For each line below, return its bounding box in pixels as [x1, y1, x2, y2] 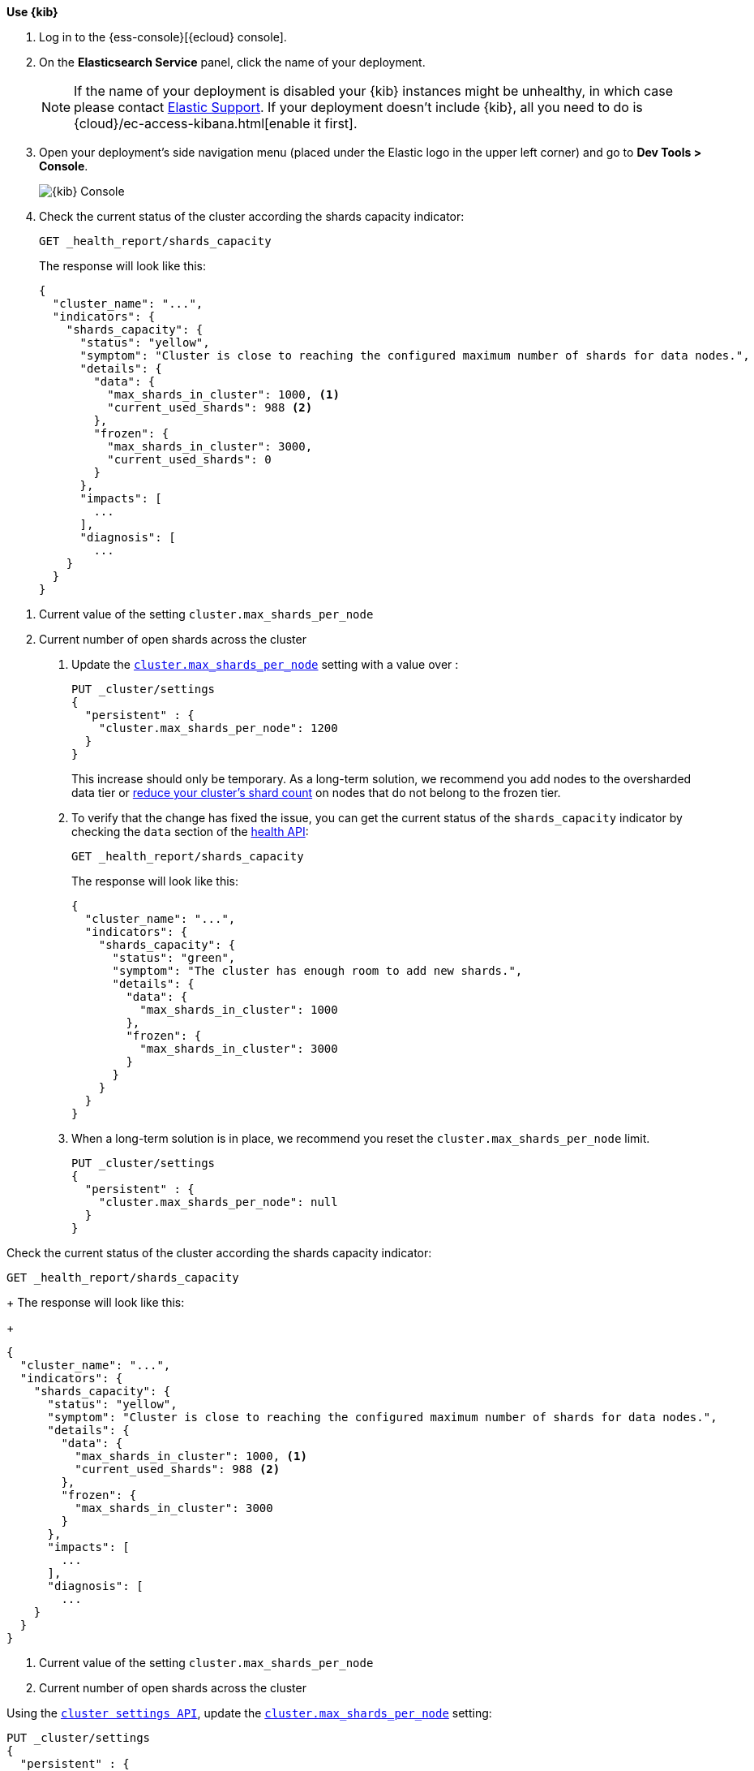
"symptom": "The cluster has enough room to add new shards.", [112, 964, 523, 977]
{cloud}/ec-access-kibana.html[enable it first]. [74, 115, 358, 131]
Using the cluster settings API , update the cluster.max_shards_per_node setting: [6, 1706, 492, 1720]
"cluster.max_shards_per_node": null [98, 1196, 338, 1209]
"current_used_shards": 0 [107, 453, 272, 466]
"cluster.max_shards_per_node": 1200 [98, 722, 338, 735]
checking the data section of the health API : [71, 825, 309, 838]
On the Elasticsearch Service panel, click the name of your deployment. [39, 55, 426, 69]
